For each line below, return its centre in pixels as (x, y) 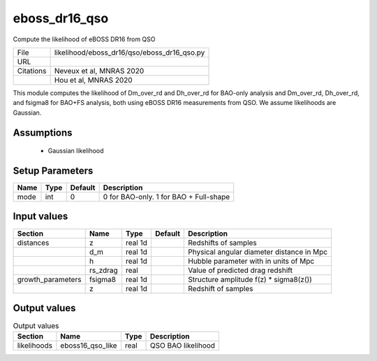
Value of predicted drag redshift (241, 270)
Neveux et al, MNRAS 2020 (99, 71)
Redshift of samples (221, 288)
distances (33, 243)
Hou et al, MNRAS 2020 (93, 80)
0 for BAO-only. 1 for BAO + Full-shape (167, 197)
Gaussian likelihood (76, 151)
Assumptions (43, 133)
